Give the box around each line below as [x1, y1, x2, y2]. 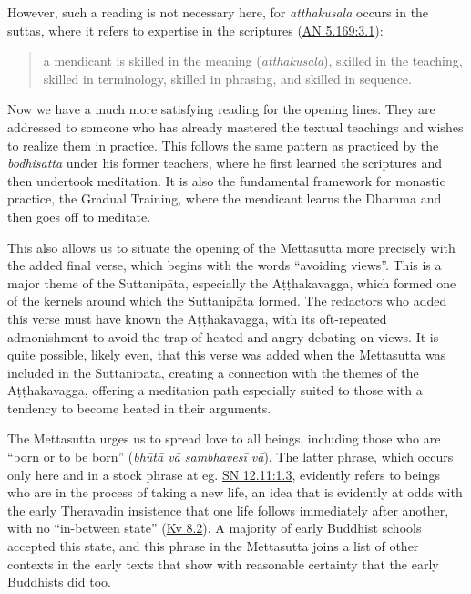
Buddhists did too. [7, 572, 111, 591]
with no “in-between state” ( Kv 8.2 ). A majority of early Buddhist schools [7, 518, 422, 537]
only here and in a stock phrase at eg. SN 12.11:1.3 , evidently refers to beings [7, 464, 440, 484]
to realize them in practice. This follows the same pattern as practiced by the [7, 135, 439, 154]
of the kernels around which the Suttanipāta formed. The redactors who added [7, 291, 447, 310]
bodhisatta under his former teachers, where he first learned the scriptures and [7, 153, 442, 172]
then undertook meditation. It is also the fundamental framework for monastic [7, 171, 445, 190]
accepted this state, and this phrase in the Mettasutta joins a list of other [7, 537, 419, 556]
